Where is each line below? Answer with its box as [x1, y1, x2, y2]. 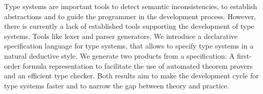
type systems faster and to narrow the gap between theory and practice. [4, 80, 229, 90]
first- [236, 50, 252, 61]
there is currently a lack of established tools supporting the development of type [4, 21, 254, 31]
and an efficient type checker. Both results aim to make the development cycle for [4, 70, 259, 81]
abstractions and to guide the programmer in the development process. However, [4, 11, 256, 21]
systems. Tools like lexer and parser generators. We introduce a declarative [4, 30, 238, 41]
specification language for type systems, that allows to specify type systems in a [4, 40, 254, 51]
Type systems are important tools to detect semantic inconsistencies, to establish [4, 1, 257, 11]
